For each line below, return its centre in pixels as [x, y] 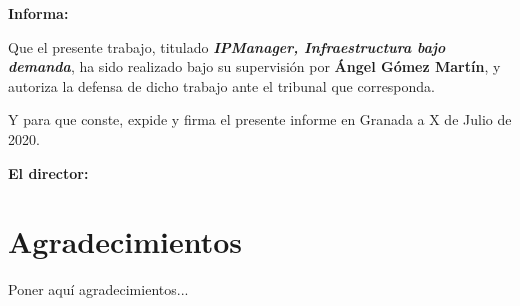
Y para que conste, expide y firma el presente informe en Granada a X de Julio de [260, 119]
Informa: [38, 13]
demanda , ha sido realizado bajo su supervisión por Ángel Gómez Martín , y [254, 66]
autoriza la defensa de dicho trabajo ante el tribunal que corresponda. [221, 85]
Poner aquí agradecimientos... [98, 289]
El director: [48, 172]
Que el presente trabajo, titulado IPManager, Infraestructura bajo [227, 46]
